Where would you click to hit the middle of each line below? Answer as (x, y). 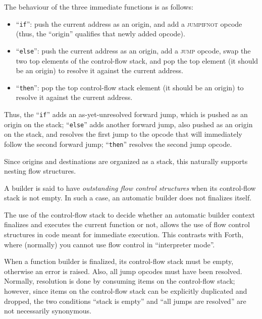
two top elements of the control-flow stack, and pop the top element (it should (137, 60)
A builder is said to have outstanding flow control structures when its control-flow (130, 188)
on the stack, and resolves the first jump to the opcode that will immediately (123, 134)
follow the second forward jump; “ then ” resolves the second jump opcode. (118, 144)
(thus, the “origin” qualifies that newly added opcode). (100, 34)
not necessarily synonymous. (48, 311)
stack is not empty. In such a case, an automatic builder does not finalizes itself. (128, 198)
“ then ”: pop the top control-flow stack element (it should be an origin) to (130, 87)
